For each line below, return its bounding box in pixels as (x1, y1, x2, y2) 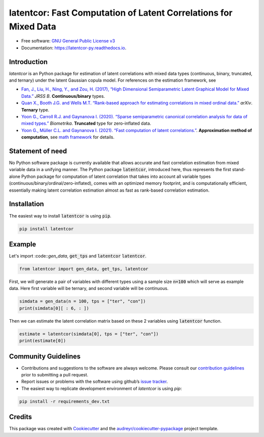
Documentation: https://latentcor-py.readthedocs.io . (21, 44, 127, 51)
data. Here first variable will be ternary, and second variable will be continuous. (9, 285, 169, 291)
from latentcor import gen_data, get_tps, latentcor (19, 266, 149, 271)
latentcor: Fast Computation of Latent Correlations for (9, 7, 233, 18)
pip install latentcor (19, 226, 74, 232)
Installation (9, 200, 44, 208)
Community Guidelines (9, 352, 81, 360)
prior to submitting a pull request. (21, 372, 88, 377)
